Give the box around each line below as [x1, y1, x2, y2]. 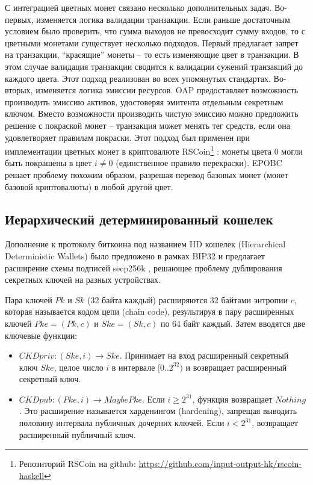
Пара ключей [5, 293, 52, 306]
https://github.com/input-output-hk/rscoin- [138, 457, 302, 470]
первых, [5, 13, 34, 25]
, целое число [54, 360, 104, 373]
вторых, [5, 84, 33, 96]
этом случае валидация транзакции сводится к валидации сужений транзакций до [5, 60, 303, 72]
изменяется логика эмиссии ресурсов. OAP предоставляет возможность [36, 84, 299, 96]
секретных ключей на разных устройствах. [5, 273, 161, 286]
